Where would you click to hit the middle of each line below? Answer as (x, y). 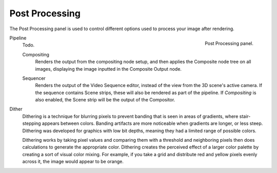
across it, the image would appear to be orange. (73, 162)
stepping (32, 123)
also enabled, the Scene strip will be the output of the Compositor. (105, 100)
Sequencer (34, 78)
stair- (245, 116)
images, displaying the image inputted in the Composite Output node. (108, 69)
